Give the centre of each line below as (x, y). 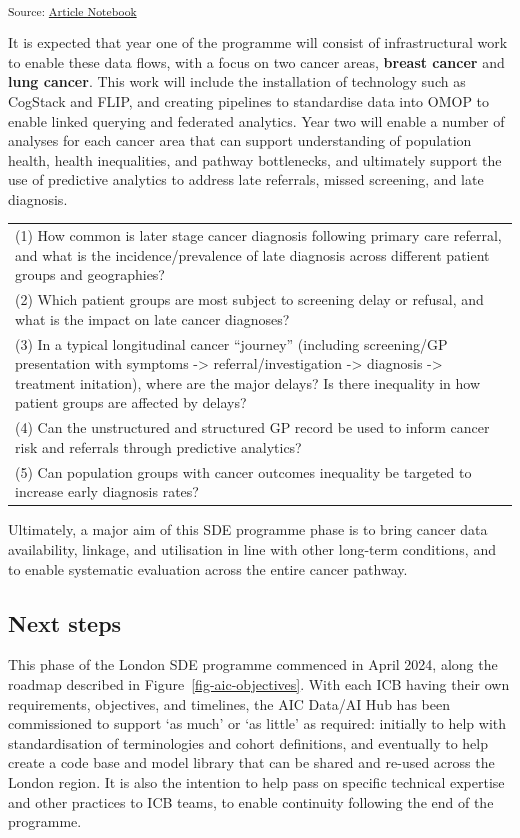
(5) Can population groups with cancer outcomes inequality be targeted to (243, 471)
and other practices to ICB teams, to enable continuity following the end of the (251, 801)
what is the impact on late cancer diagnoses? (152, 318)
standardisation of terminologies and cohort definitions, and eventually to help (248, 742)
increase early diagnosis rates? (107, 491)
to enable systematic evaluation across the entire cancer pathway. (208, 568)
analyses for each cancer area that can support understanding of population (240, 140)
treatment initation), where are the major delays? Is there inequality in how (248, 382)
